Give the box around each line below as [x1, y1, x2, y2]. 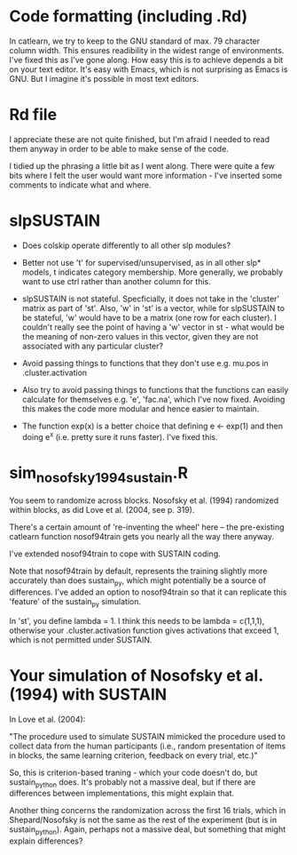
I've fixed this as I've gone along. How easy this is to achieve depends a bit [9, 54, 284, 65]
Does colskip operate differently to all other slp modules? [21, 240, 231, 251]
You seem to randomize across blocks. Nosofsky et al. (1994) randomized [9, 495, 279, 506]
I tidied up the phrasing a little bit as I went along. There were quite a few [9, 160, 275, 171]
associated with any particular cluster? [21, 340, 164, 351]
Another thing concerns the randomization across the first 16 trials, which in [9, 805, 286, 816]
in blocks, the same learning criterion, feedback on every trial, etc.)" [9, 749, 259, 761]
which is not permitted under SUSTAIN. [9, 634, 152, 645]
